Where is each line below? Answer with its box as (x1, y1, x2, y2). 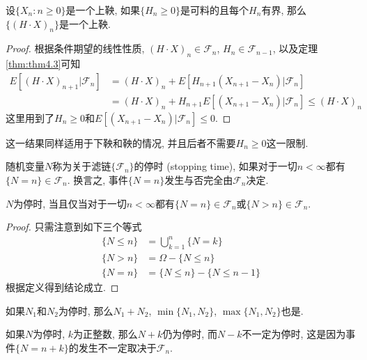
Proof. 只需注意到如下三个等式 (6, 219, 142, 234)
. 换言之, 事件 (67, 173, 128, 187)
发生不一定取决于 (78, 340, 157, 354)
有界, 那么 (261, 3, 306, 17)
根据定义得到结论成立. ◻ (6, 280, 119, 295)
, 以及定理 (272, 41, 318, 56)
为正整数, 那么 (73, 327, 138, 341)
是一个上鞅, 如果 (65, 3, 141, 17)
